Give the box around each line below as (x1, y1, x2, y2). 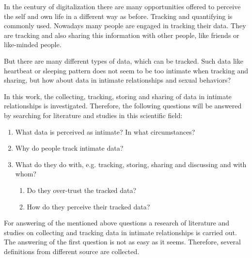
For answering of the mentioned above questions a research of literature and (4, 218, 230, 228)
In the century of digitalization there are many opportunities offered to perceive (4, 1, 241, 11)
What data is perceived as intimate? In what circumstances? (15, 126, 195, 137)
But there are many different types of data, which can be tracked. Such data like (4, 55, 243, 66)
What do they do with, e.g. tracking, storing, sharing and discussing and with (15, 159, 247, 169)
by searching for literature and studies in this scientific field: (4, 110, 183, 120)
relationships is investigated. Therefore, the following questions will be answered (4, 101, 242, 111)
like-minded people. (4, 39, 62, 50)
